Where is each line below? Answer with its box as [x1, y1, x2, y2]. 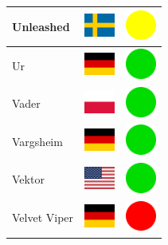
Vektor [12, 171, 45, 188]
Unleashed [12, 18, 70, 34]
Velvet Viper [12, 209, 74, 226]
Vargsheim [12, 132, 63, 149]
